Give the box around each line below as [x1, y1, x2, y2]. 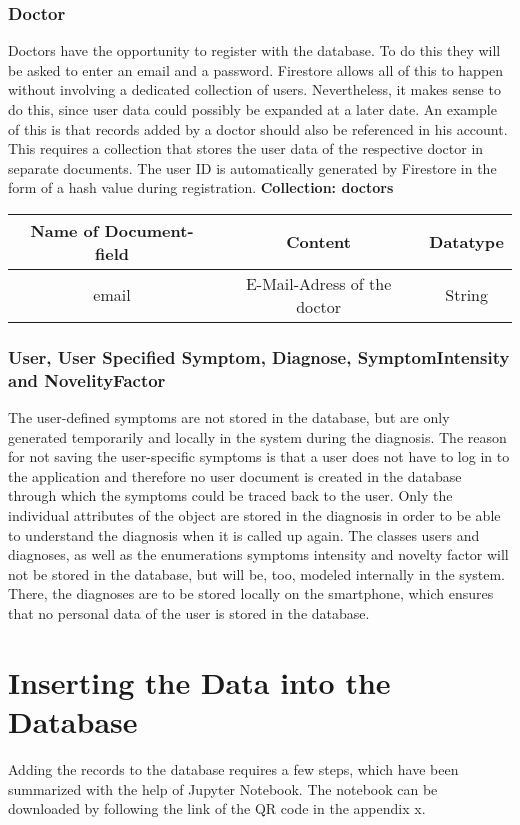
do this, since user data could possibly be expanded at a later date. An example [8, 99, 497, 119]
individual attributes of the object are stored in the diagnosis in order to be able [8, 505, 501, 526]
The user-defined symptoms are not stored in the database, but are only [8, 407, 450, 428]
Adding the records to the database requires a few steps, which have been [8, 758, 459, 779]
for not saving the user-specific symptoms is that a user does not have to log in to [8, 446, 510, 467]
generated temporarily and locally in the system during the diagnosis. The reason [8, 426, 507, 447]
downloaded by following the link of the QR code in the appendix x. [8, 798, 426, 819]
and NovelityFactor [8, 367, 166, 392]
